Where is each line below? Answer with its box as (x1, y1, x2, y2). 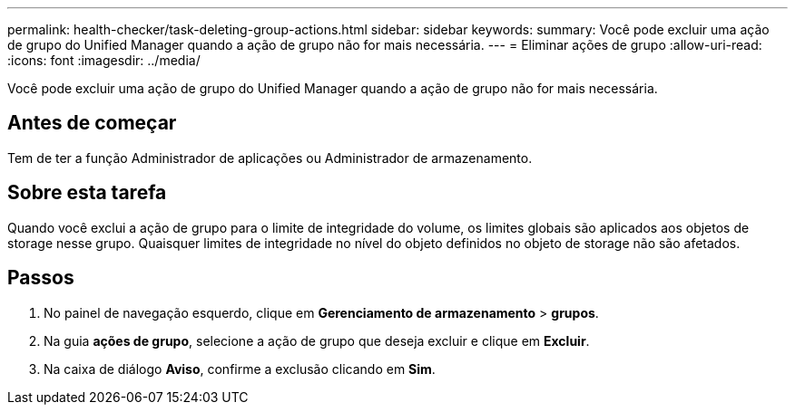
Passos (7, 266, 74, 290)
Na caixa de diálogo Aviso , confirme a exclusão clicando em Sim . (44, 360, 436, 377)
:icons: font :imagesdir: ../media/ (7, 53, 201, 68)
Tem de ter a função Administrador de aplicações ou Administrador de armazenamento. (7, 149, 533, 166)
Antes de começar (7, 111, 177, 135)
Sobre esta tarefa (7, 181, 167, 205)
